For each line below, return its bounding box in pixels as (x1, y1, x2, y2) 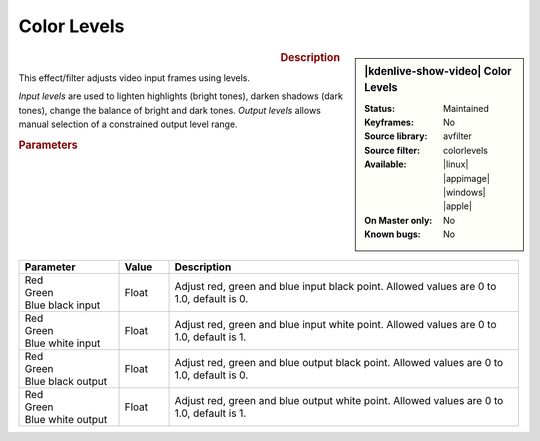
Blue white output (24, 412, 108, 426)
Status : (364, 102, 395, 114)
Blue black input (24, 298, 101, 312)
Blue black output (24, 374, 108, 388)
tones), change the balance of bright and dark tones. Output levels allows (18, 104, 322, 116)
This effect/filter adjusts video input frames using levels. (18, 71, 250, 84)
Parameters (18, 138, 79, 152)
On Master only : (364, 214, 433, 226)
